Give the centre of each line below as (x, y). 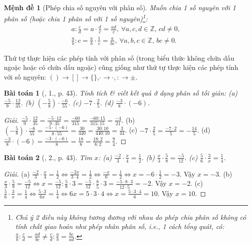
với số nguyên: (25, 76)
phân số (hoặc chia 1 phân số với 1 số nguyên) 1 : (76, 18)
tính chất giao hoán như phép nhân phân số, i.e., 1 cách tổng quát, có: (120, 226)
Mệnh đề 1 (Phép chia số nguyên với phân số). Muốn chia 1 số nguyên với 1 (120, 7)
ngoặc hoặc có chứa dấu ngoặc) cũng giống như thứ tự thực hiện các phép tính (121, 67)
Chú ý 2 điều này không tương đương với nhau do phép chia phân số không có (131, 217)
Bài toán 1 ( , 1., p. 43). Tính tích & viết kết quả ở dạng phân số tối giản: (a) (121, 93)
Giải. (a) (17, 173)
